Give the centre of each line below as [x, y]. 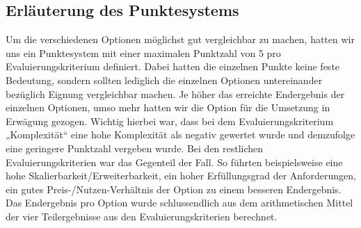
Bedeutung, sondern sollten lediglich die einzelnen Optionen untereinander [164, 80]
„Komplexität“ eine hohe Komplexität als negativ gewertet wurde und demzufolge [180, 135]
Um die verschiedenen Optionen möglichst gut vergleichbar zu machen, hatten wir [180, 39]
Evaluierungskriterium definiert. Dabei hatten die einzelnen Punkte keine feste [173, 66]
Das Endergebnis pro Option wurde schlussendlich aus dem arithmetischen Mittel [179, 203]
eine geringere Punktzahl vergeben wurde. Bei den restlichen [135, 148]
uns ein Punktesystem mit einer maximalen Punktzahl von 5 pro [143, 52]
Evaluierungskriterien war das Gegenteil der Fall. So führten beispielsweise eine [174, 162]
